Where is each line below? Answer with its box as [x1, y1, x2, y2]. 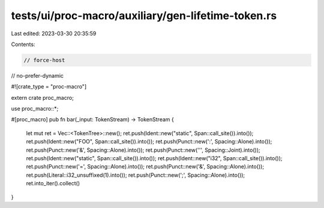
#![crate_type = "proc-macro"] [11, 83, 87, 90]
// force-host [23, 57, 65, 63]
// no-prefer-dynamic [11, 72, 64, 79]
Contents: [11, 41, 35, 48]
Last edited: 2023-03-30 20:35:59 [11, 30, 97, 37]
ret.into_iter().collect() [26, 180, 80, 187]
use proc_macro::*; [11, 105, 59, 112]
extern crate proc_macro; [11, 94, 74, 101]
